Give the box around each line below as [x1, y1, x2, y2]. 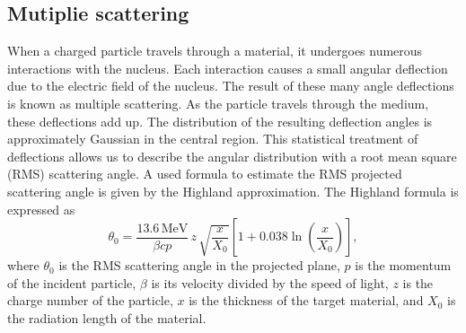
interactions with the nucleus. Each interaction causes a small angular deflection [7, 58, 448, 77]
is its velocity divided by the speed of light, [151, 273, 389, 292]
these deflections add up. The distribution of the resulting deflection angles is [7, 111, 433, 130]
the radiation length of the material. [7, 308, 207, 327]
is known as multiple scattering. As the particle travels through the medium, [7, 93, 429, 112]
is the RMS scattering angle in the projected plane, [58, 256, 340, 275]
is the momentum [355, 256, 452, 275]
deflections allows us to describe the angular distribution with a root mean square [7, 146, 457, 165]
